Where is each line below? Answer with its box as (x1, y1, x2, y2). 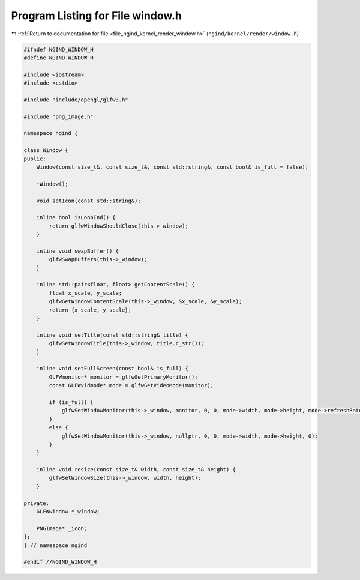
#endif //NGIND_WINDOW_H (23, 558, 97, 566)
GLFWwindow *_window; (36, 508, 100, 515)
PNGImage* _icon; (36, 525, 88, 531)
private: (23, 500, 50, 507)
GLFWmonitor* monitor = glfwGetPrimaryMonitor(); (49, 373, 198, 381)
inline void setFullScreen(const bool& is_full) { (36, 365, 188, 372)
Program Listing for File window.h (11, 9, 182, 22)
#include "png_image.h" (23, 113, 94, 120)
